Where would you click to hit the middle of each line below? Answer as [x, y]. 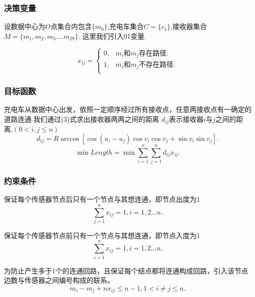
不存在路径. [157, 65]
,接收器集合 [189, 26]
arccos [70, 139]
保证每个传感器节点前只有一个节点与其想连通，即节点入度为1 [102, 235]
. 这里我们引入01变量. [112, 36]
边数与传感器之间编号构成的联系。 [59, 280]
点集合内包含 [71, 26]
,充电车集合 [126, 26]
